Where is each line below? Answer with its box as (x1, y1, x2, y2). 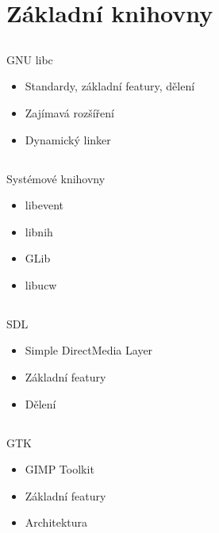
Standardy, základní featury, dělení (25, 78, 195, 94)
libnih (25, 223, 53, 240)
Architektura (25, 514, 88, 531)
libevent (25, 197, 64, 213)
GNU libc (6, 51, 53, 67)
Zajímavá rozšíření (25, 104, 114, 121)
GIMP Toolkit (25, 461, 94, 477)
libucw (25, 276, 57, 293)
